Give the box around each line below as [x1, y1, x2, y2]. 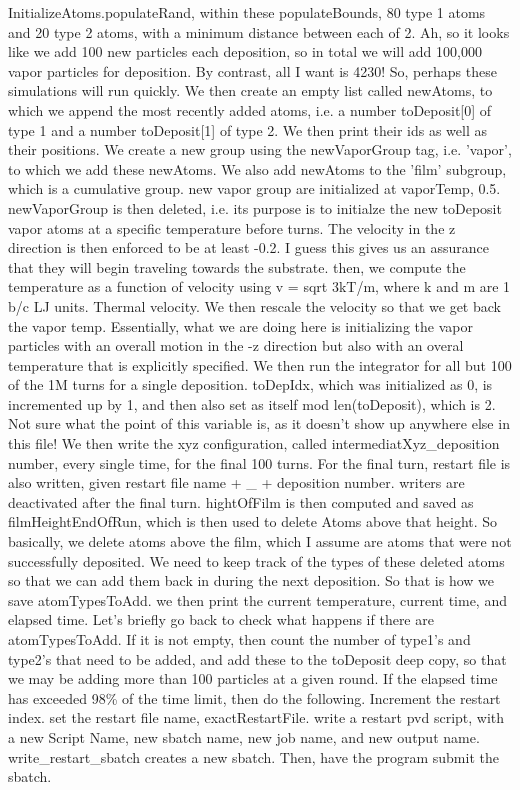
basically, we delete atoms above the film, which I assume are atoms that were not [8, 531, 512, 552]
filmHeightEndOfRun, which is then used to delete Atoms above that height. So [8, 511, 498, 532]
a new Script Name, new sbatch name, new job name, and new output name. [8, 726, 480, 747]
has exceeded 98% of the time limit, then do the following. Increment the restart [8, 687, 501, 708]
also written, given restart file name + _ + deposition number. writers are [8, 472, 465, 493]
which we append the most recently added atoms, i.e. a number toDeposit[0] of [8, 99, 492, 120]
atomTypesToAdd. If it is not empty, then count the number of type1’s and [8, 629, 471, 649]
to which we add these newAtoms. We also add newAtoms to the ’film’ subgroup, [8, 158, 507, 179]
